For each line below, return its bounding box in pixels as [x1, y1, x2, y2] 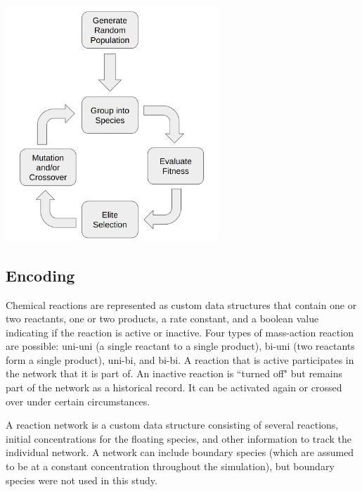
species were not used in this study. [6, 472, 157, 487]
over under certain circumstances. [6, 393, 150, 408]
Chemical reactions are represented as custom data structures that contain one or [6, 297, 357, 312]
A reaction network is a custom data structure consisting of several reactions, [6, 417, 339, 432]
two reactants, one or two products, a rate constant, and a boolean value [6, 311, 319, 326]
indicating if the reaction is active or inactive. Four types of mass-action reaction [6, 324, 354, 339]
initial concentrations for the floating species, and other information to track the [6, 431, 352, 446]
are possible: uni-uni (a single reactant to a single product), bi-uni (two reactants [6, 339, 355, 353]
